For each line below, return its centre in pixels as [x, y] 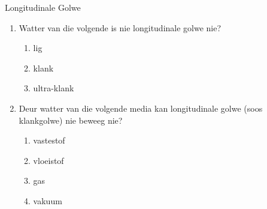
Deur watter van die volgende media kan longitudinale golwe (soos [141, 108]
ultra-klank [54, 88]
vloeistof [48, 160]
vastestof [49, 140]
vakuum [48, 200]
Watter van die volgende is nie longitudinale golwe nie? [120, 27]
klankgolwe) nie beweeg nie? [71, 120]
